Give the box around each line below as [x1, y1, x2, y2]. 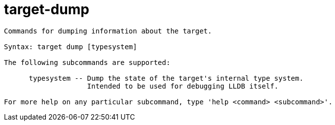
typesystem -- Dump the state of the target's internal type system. [29, 74, 303, 82]
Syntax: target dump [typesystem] [4, 42, 137, 51]
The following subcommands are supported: [4, 58, 171, 66]
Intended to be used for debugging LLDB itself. [87, 82, 279, 90]
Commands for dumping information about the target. [4, 27, 212, 35]
